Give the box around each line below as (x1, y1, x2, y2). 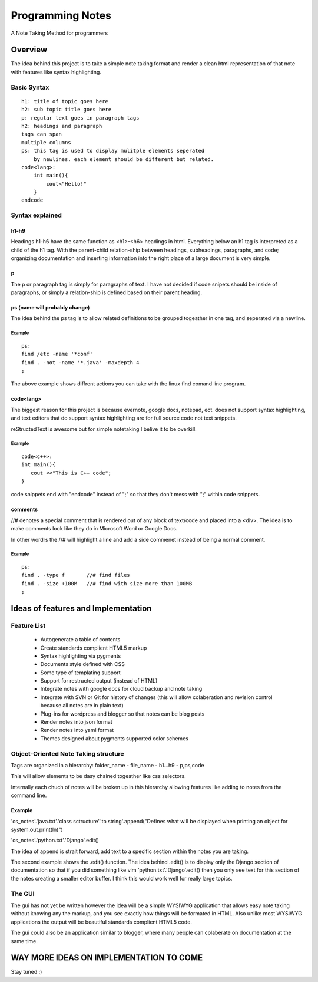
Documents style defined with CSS (40, 661, 125, 668)
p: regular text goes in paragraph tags (21, 114, 140, 121)
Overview (11, 45, 48, 55)
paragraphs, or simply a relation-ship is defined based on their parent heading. (11, 289, 203, 296)
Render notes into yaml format (40, 727, 114, 734)
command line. (11, 792, 47, 799)
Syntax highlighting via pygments (40, 652, 121, 660)
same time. (11, 937, 38, 944)
